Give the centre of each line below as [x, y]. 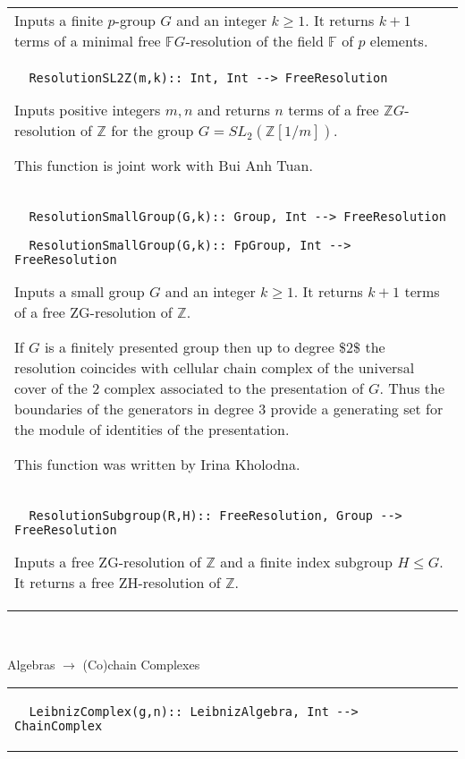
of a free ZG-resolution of [93, 312]
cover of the [51, 388]
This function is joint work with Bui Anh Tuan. [164, 165]
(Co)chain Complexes [141, 664]
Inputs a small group [80, 291]
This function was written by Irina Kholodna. [157, 464]
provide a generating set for [357, 409]
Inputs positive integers [88, 110]
